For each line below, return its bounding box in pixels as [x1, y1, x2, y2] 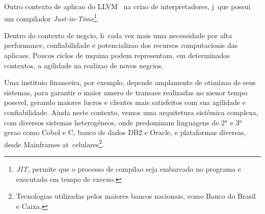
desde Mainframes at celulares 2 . [4, 137, 104, 149]
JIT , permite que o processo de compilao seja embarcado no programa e [16, 164, 242, 174]
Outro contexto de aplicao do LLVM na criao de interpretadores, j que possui [4, 1, 251, 11]
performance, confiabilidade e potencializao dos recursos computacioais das [4, 40, 238, 50]
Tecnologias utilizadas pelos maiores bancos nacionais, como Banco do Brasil [16, 191, 256, 201]
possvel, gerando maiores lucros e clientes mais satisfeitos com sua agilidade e [4, 97, 246, 108]
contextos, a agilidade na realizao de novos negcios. [4, 60, 164, 70]
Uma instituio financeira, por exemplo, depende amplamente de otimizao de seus [4, 77, 256, 88]
